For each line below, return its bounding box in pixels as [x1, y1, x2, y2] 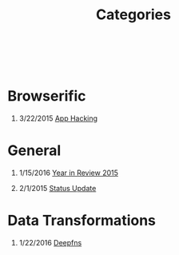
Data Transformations [7, 212, 157, 229]
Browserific [7, 87, 86, 106]
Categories [96, 6, 171, 24]
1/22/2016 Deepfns [18, 238, 82, 247]
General [7, 141, 62, 160]
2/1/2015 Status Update [18, 184, 97, 193]
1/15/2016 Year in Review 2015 [18, 168, 119, 177]
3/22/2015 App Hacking [18, 114, 97, 123]
